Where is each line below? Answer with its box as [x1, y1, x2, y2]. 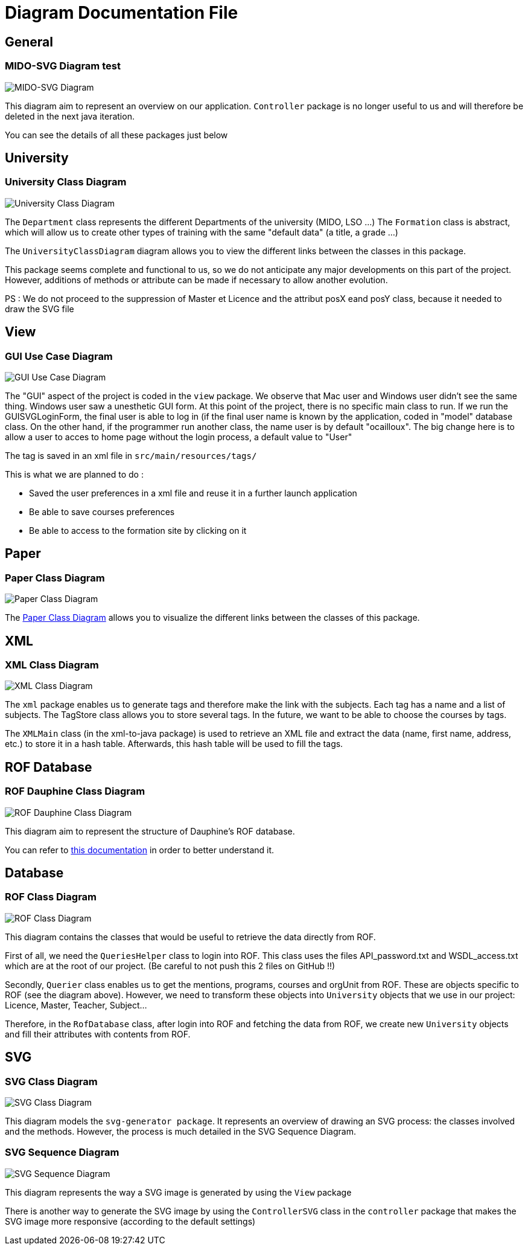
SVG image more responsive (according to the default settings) [5, 1216, 256, 1226]
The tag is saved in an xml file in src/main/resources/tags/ [5, 450, 257, 461]
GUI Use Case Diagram [5, 350, 113, 362]
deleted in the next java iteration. [5, 111, 135, 121]
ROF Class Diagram [5, 891, 97, 903]
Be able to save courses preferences [29, 506, 175, 517]
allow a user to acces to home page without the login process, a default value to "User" [5, 431, 352, 442]
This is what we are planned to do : [5, 469, 144, 479]
